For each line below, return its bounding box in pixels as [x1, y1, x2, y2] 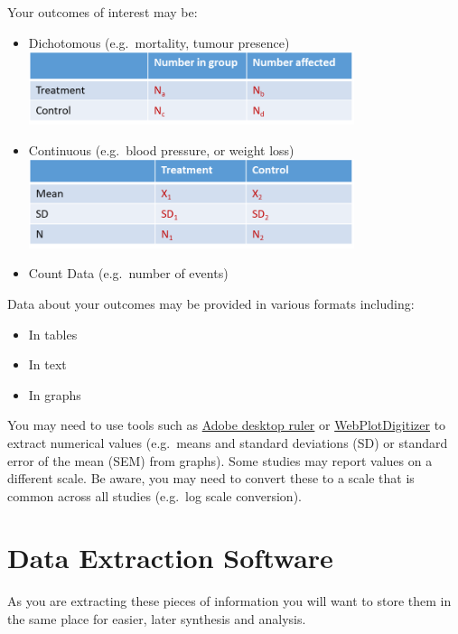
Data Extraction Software [7, 539, 333, 576]
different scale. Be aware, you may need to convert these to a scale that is [7, 469, 415, 488]
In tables [28, 324, 78, 343]
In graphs [28, 385, 81, 404]
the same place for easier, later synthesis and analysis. [7, 610, 306, 629]
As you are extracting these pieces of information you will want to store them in [7, 592, 452, 611]
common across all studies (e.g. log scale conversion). [7, 486, 302, 505]
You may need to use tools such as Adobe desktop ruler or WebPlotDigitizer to [7, 415, 446, 434]
